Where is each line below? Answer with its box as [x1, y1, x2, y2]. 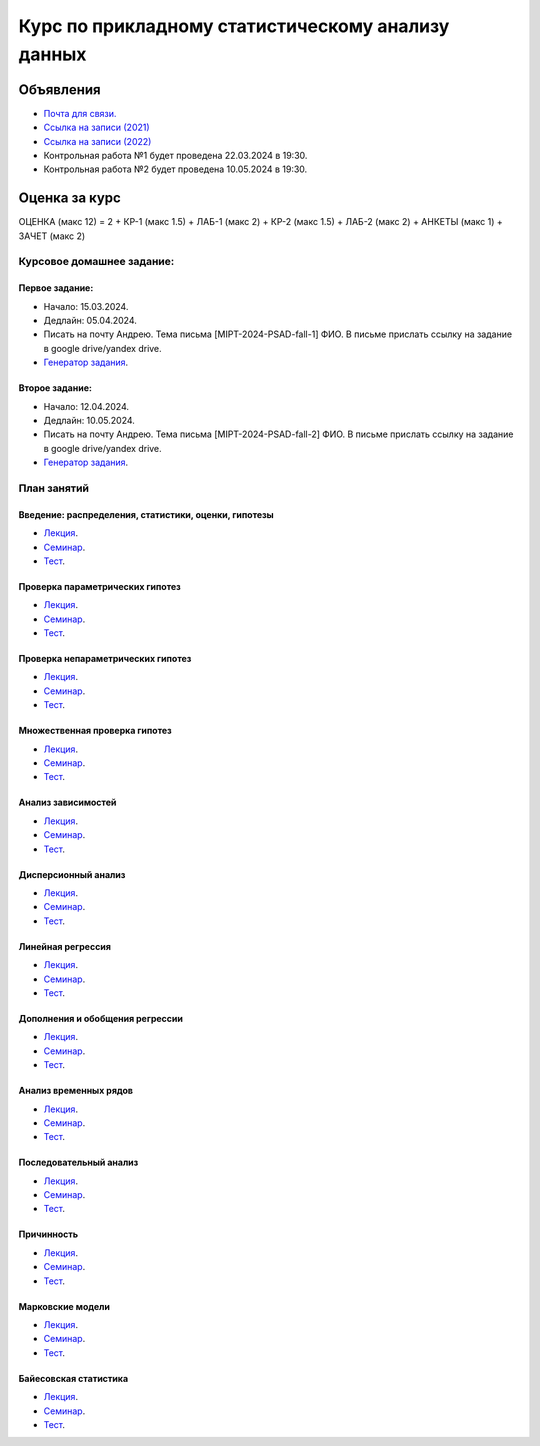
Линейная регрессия [18, 940, 112, 952]
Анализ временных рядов [18, 1085, 134, 1097]
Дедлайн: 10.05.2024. [43, 415, 135, 427]
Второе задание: [18, 382, 92, 394]
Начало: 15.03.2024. [43, 300, 129, 312]
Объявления [18, 81, 101, 98]
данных [18, 43, 87, 65]
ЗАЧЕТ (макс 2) [18, 230, 86, 242]
